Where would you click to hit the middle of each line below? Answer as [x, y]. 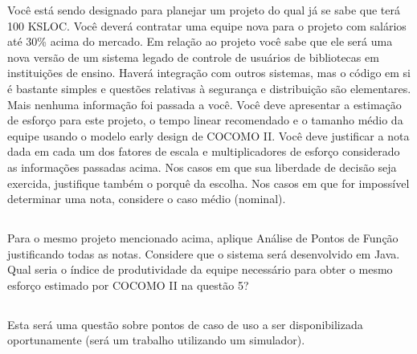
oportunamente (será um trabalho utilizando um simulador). [156, 340]
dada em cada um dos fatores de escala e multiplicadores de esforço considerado [204, 151]
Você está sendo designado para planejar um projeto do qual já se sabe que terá [204, 10]
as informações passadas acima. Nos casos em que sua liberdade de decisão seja [202, 167]
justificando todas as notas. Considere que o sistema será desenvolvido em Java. [204, 253]
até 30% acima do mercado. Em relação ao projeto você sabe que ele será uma [200, 41]
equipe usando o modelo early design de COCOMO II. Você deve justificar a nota [208, 135]
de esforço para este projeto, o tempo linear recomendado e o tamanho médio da [205, 120]
